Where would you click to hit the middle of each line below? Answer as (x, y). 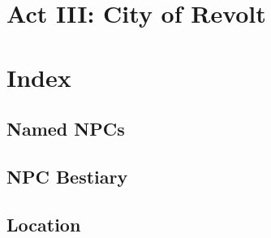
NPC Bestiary (67, 176)
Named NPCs (66, 129)
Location (44, 224)
